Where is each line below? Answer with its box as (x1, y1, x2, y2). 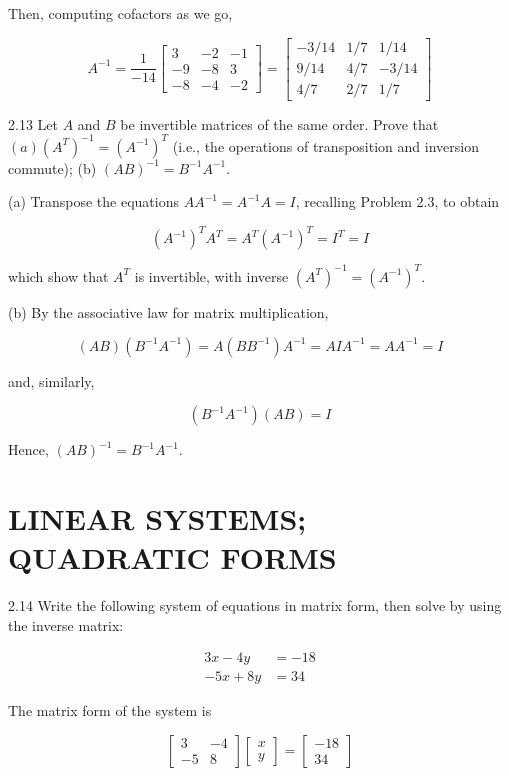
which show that (8, 265, 109, 286)
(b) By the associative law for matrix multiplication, (8, 301, 329, 322)
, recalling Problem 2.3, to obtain (295, 191, 500, 212)
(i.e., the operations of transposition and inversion (172, 135, 479, 156)
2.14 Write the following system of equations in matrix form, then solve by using (8, 595, 502, 616)
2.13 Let (8, 113, 58, 134)
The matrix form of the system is (8, 700, 212, 721)
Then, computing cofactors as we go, (8, 3, 233, 23)
